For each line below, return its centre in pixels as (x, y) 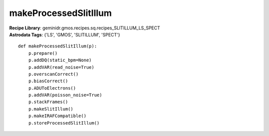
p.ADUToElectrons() (52, 88)
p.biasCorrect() (48, 81)
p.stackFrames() (48, 102)
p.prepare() (43, 53)
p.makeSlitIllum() (51, 109)
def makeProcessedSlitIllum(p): (58, 46)
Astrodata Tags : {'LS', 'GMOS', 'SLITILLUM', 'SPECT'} (65, 34)
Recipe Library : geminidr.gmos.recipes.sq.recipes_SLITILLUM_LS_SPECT (85, 28)
